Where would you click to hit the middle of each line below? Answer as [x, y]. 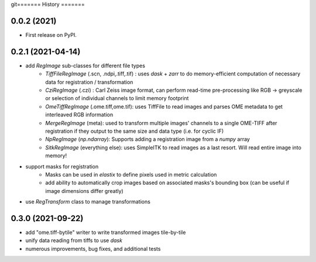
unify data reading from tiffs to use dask [74, 240]
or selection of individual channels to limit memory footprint [117, 98]
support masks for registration [62, 166]
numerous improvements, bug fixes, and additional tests [93, 249]
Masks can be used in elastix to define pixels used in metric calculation [131, 174]
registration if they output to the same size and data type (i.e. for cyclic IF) [135, 131]
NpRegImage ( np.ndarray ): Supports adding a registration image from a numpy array [147, 139]
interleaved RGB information [79, 115]
